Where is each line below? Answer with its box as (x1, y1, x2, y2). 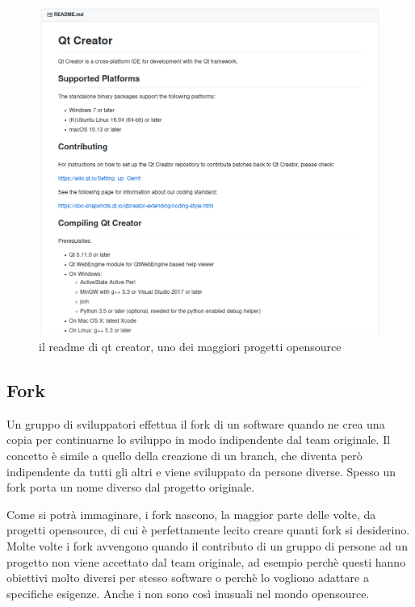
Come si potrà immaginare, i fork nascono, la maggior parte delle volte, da (6, 505, 376, 522)
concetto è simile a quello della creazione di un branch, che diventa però (6, 446, 363, 463)
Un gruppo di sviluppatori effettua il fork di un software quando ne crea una (6, 415, 385, 432)
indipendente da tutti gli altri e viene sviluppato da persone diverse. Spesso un (6, 463, 396, 479)
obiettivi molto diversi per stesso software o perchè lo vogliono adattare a (6, 569, 369, 586)
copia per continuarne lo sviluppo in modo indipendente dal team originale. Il (6, 431, 391, 448)
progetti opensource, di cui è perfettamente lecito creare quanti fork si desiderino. (6, 521, 410, 538)
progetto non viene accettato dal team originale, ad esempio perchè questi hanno (6, 553, 406, 570)
